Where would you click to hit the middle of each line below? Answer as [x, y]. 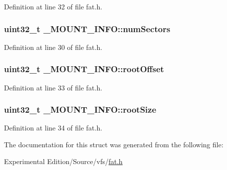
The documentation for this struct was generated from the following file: [114, 145]
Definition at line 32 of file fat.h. [53, 6]
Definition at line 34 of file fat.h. [53, 128]
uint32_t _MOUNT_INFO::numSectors [87, 28]
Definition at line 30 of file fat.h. [53, 47]
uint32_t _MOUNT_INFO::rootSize [80, 109]
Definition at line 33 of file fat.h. [53, 87]
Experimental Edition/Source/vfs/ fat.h [63, 161]
